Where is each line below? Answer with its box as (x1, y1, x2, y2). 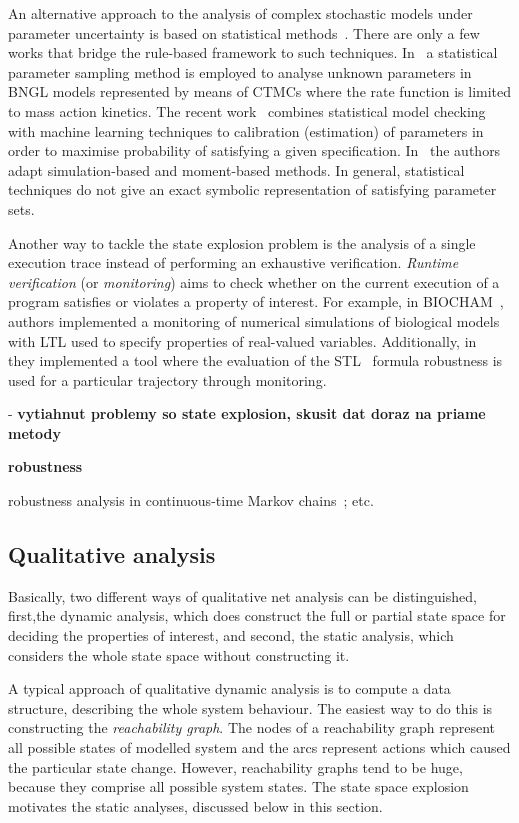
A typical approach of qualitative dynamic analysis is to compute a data (8, 678, 451, 699)
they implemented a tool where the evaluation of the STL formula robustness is (8, 350, 503, 371)
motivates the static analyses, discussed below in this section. (8, 795, 383, 816)
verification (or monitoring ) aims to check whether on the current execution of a (8, 271, 500, 292)
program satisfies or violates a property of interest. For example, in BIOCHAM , (8, 291, 504, 312)
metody (8, 422, 61, 443)
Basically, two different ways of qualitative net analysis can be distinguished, (8, 585, 477, 606)
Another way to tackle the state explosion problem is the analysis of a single (8, 232, 476, 253)
